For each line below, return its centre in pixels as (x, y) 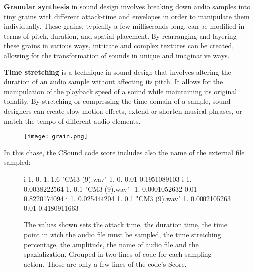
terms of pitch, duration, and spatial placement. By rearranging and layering (120, 35)
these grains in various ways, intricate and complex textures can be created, (119, 45)
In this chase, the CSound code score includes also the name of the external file (124, 152)
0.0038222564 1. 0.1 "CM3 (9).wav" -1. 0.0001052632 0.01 (110, 188)
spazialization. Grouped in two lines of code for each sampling (118, 254)
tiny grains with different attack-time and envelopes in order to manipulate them (127, 16)
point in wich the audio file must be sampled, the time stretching (123, 234)
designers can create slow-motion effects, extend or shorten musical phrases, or (123, 110)
